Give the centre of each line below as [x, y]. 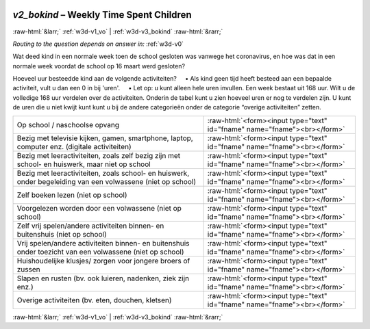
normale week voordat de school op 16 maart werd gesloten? [99, 66]
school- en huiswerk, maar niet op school [84, 164]
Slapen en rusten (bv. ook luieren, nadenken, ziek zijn [103, 278]
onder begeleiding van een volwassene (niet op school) [107, 181]
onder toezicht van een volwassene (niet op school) [100, 252]
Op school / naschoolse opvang [68, 124]
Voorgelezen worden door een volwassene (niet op [99, 208]
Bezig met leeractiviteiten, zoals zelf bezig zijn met [99, 155]
